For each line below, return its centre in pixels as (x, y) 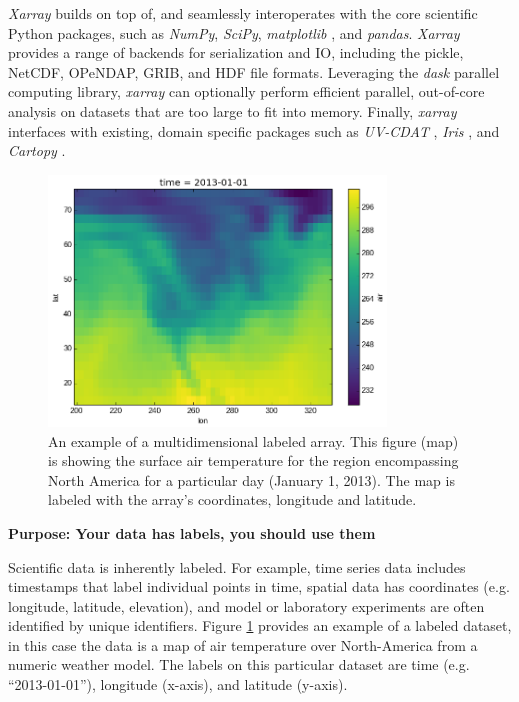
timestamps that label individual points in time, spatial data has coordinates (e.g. (259, 586)
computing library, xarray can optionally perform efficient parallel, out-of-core (246, 91)
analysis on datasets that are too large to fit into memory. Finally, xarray (232, 110)
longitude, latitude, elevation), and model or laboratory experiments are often (246, 605)
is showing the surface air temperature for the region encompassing (253, 460)
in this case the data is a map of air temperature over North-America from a (243, 644)
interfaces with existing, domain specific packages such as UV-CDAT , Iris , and (254, 130)
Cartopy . (37, 150)
